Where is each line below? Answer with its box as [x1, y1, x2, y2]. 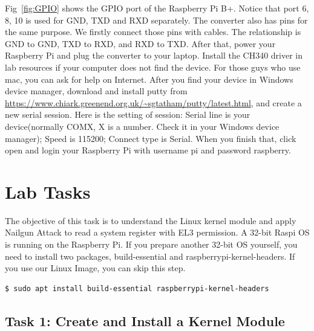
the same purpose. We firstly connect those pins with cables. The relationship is [5, 25, 301, 38]
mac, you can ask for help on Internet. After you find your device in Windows [5, 72, 293, 85]
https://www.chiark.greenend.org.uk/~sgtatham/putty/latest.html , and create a [5, 96, 302, 109]
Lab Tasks [5, 179, 91, 204]
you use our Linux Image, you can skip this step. [5, 262, 186, 274]
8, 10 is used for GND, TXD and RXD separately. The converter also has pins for [5, 13, 308, 26]
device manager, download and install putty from [5, 85, 188, 97]
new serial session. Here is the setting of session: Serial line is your [5, 108, 250, 121]
